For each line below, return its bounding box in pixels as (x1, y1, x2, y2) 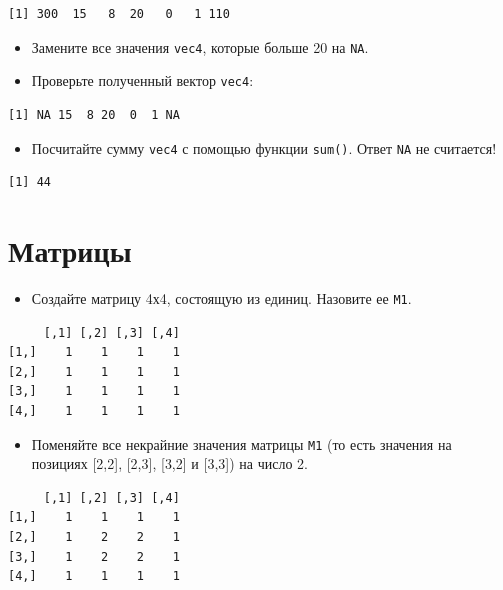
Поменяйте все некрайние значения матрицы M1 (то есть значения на (31, 433, 452, 454)
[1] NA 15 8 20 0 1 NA (8, 107, 180, 122)
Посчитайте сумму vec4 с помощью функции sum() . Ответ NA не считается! (31, 137, 497, 158)
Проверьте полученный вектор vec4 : (31, 70, 254, 91)
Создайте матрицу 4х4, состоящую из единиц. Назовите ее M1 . (31, 287, 412, 308)
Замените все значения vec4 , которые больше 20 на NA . (31, 36, 369, 57)
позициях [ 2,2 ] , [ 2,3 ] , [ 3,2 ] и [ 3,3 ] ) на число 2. (31, 453, 308, 474)
